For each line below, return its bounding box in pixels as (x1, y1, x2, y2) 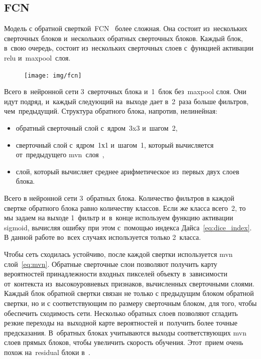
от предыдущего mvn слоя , (16, 149, 104, 160)
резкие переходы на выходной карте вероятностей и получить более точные (4, 317, 238, 328)
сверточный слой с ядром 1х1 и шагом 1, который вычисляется (16, 139, 214, 150)
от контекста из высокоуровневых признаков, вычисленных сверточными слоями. (4, 278, 254, 288)
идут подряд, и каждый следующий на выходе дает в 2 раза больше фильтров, (4, 96, 249, 106)
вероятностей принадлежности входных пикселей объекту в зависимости (4, 268, 227, 279)
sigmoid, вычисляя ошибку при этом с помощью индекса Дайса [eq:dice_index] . (4, 222, 252, 232)
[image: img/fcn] (24, 72, 82, 79)
